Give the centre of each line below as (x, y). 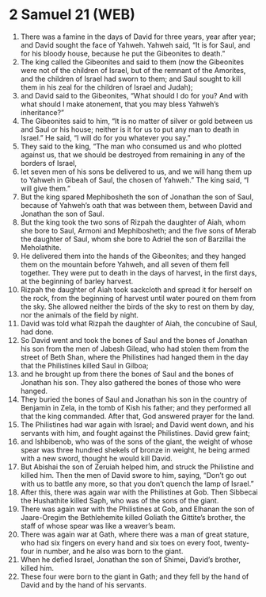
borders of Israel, (49, 163)
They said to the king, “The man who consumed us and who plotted (131, 146)
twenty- (237, 542)
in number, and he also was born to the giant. (110, 551)
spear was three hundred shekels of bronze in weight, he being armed (135, 449)
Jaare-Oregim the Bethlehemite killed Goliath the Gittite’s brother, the (133, 517)
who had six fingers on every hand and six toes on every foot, (121, 542)
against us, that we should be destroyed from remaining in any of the (133, 154)
